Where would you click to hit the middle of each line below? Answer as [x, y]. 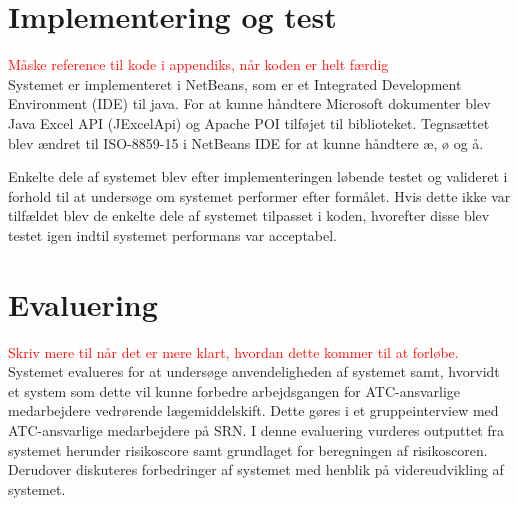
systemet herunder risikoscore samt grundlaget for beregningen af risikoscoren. [248, 449]
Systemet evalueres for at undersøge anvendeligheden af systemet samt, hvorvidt [254, 371]
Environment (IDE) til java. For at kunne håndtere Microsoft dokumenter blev [249, 103]
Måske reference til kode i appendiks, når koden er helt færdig [198, 64]
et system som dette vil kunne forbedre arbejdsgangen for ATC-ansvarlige [234, 390]
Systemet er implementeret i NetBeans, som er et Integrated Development [235, 83]
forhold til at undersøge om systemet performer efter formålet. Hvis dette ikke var [259, 195]
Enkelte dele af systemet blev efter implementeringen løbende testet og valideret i [258, 176]
